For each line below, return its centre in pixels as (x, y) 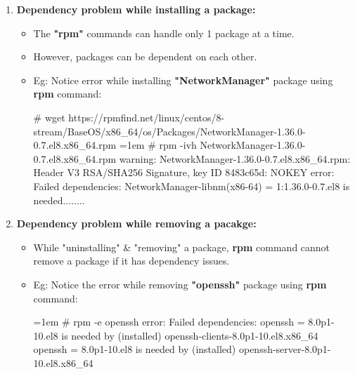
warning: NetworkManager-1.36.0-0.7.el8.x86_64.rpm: (235, 158)
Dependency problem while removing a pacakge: (136, 223)
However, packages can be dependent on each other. (145, 56)
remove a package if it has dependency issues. (131, 261)
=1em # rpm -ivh (158, 145)
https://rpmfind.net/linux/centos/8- (147, 117)
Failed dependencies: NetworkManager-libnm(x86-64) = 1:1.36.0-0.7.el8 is (192, 186)
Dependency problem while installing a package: (136, 9)
